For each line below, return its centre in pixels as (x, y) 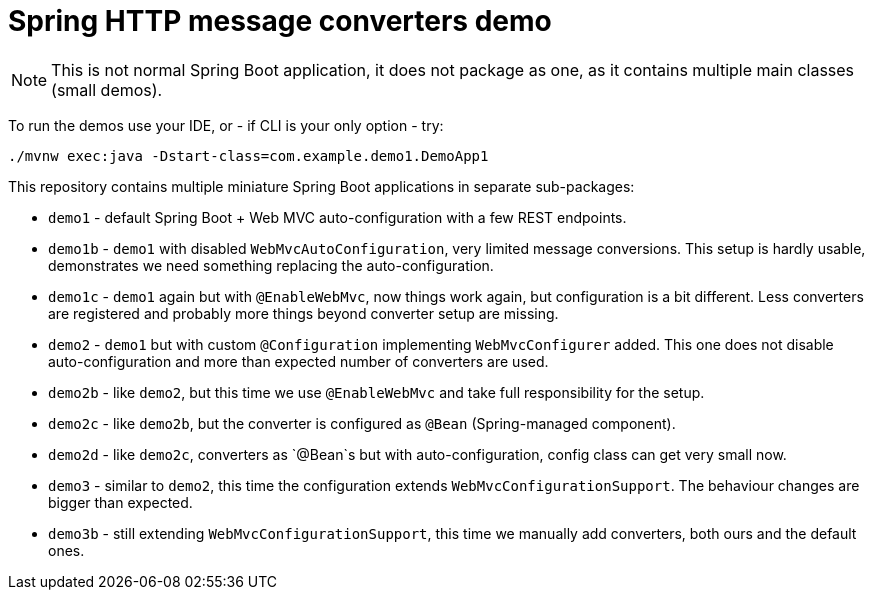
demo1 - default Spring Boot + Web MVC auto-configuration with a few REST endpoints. (337, 217)
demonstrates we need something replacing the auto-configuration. (271, 265)
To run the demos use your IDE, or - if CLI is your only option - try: (226, 125)
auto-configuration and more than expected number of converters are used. (298, 361)
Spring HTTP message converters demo (280, 21)
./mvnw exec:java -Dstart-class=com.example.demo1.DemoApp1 (248, 155)
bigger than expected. (120, 502)
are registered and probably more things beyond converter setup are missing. (303, 313)
